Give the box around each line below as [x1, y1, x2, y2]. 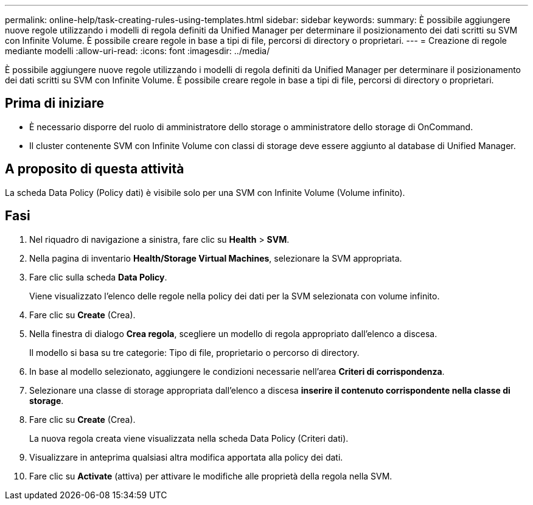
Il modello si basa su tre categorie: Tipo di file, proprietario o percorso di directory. [29, 347, 360, 358]
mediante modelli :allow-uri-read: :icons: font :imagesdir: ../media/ [5, 46, 270, 56]
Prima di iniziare [5, 96, 105, 111]
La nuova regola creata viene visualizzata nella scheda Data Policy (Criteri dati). [29, 433, 349, 444]
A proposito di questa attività [5, 161, 184, 177]
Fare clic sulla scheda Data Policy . [29, 271, 167, 282]
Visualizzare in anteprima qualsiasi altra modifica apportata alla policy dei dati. [29, 451, 343, 462]
